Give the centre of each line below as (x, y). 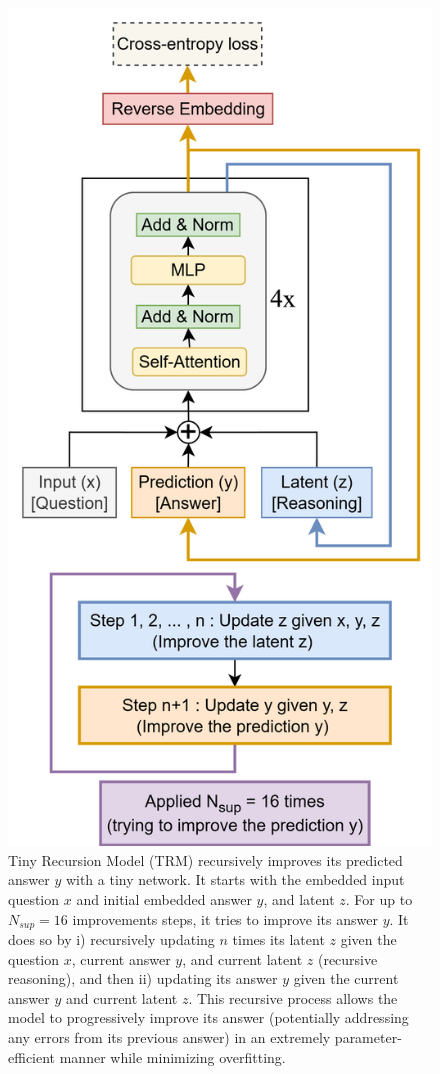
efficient (32, 1056)
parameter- (368, 1036)
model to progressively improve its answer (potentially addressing (208, 1017)
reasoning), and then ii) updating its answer (143, 978)
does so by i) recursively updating (111, 939)
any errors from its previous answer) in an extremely (169, 1036)
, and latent (299, 898)
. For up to (379, 898)
